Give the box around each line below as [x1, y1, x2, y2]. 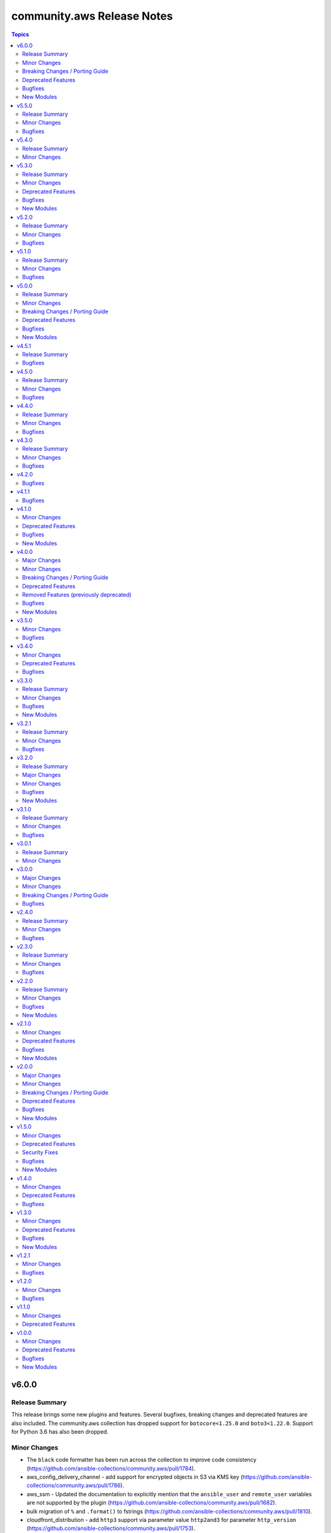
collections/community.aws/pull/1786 [26, 1481, 121, 1489]
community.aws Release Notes [11, 9, 173, 23]
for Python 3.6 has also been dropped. [11, 1428, 108, 1436]
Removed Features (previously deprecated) [22, 591, 132, 598]
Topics [11, 31, 29, 38]
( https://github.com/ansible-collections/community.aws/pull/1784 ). [26, 1464, 196, 1472]
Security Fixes [22, 1149, 58, 1156]
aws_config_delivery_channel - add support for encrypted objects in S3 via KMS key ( [26, 1473, 243, 1480]
